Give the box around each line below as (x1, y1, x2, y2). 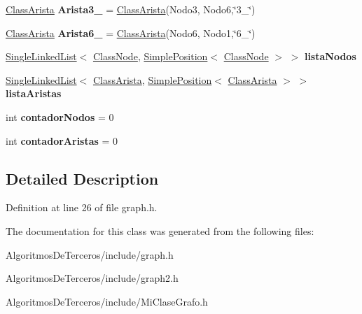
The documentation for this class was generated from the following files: (6, 223, 314, 238)
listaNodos (304, 49, 356, 64)
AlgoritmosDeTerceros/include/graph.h (6, 247, 174, 262)
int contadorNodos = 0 (6, 109, 114, 124)
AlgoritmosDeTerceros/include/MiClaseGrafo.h (6, 294, 208, 308)
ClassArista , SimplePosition (92, 72, 212, 87)
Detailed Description (6, 167, 159, 189)
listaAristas (6, 86, 62, 101)
